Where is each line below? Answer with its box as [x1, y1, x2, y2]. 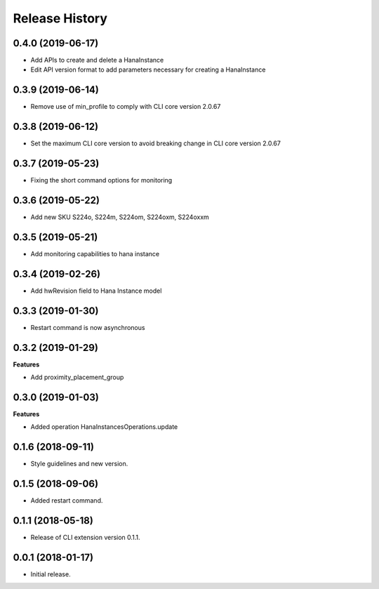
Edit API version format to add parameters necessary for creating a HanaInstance [30, 65, 266, 74]
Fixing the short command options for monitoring [30, 176, 173, 185]
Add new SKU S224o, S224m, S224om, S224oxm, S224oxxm [30, 213, 210, 221]
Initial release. [30, 570, 71, 578]
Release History [13, 11, 108, 26]
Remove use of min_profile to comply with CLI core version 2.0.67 [30, 102, 221, 111]
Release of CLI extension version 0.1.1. [30, 534, 140, 542]
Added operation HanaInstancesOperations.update [30, 423, 178, 431]
